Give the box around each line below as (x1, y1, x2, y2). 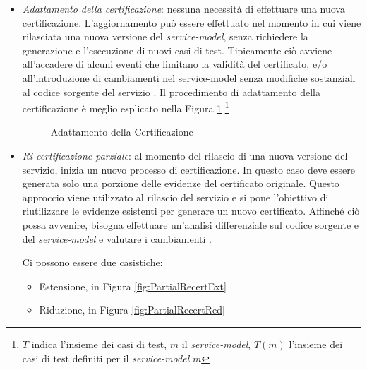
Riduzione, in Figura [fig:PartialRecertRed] (39, 302, 225, 317)
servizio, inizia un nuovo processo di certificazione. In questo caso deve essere (22, 162, 355, 177)
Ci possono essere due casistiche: (22, 255, 163, 270)
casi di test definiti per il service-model (22, 350, 190, 365)
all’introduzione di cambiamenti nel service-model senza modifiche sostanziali (22, 70, 356, 85)
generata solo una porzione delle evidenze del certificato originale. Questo (22, 176, 339, 191)
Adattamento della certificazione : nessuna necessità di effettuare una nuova (22, 1, 345, 16)
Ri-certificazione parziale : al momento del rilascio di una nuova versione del (22, 148, 348, 162)
